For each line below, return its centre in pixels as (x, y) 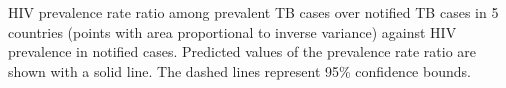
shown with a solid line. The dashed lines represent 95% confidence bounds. (239, 70)
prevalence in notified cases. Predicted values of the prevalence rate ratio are (242, 51)
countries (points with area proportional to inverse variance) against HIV (232, 31)
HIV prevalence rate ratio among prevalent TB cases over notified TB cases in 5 (253, 12)
